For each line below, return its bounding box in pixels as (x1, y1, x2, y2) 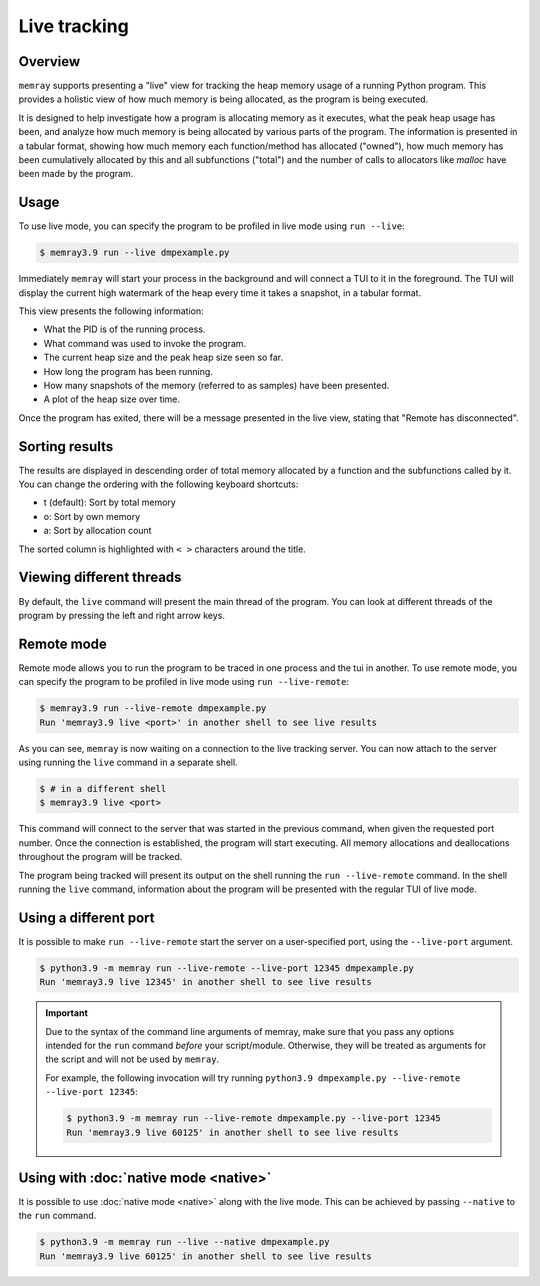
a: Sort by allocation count (43, 525, 152, 537)
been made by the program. (18, 168, 134, 180)
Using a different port (18, 909, 155, 926)
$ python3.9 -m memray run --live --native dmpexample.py (39, 1236, 330, 1248)
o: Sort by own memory (43, 510, 141, 522)
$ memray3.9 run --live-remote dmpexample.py (39, 703, 267, 714)
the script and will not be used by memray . (45, 1053, 220, 1065)
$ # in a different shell (39, 783, 167, 794)
